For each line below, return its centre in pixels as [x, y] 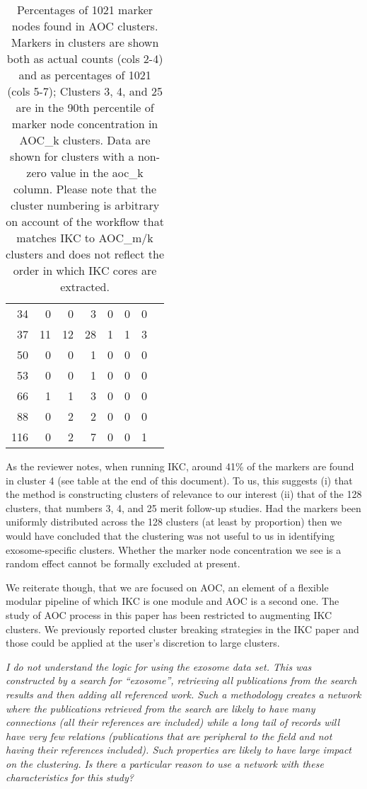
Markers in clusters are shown [85, 42]
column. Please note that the [85, 189]
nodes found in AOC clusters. [85, 26]
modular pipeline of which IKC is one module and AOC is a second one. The [173, 601]
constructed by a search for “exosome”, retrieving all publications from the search [181, 680]
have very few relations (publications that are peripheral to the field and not [169, 736]
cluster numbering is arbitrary [85, 205]
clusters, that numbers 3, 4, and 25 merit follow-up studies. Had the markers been [183, 507]
